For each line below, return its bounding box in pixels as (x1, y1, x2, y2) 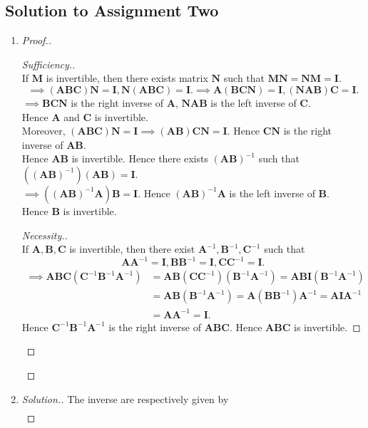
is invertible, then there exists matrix (46, 71, 208, 85)
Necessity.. (21, 227, 68, 242)
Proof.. (21, 33, 51, 48)
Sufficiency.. (21, 56, 76, 71)
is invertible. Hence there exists (71, 151, 208, 166)
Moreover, (21, 123, 66, 138)
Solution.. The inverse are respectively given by (21, 391, 229, 406)
